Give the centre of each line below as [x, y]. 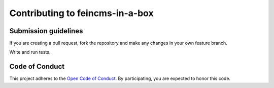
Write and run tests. [30, 52]
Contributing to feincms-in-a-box [82, 13]
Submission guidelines [46, 31]
